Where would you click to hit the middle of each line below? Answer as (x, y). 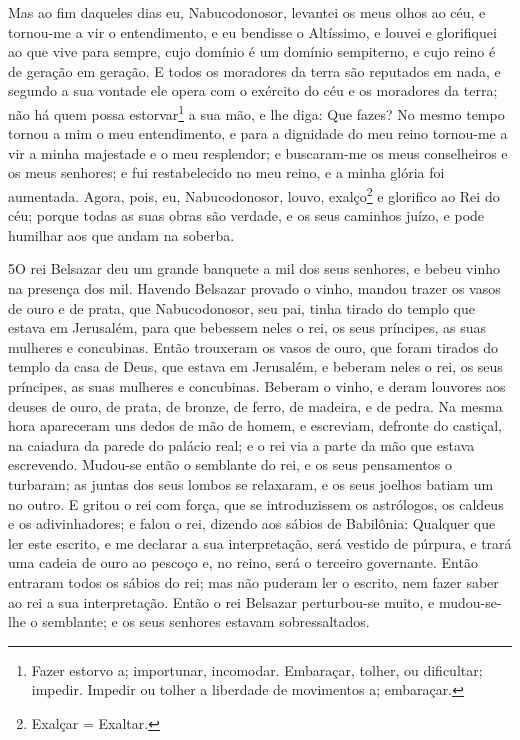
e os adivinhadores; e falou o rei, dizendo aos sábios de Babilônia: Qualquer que (252, 523)
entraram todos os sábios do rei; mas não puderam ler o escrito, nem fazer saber (253, 581)
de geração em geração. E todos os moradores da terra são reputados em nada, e (254, 70)
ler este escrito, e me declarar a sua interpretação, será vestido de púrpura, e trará (260, 542)
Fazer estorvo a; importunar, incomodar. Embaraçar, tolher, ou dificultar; (257, 669)
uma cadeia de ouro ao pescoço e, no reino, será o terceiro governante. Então (243, 562)
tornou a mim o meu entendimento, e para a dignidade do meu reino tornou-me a (258, 133)
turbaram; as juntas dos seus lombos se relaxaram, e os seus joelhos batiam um (251, 483)
